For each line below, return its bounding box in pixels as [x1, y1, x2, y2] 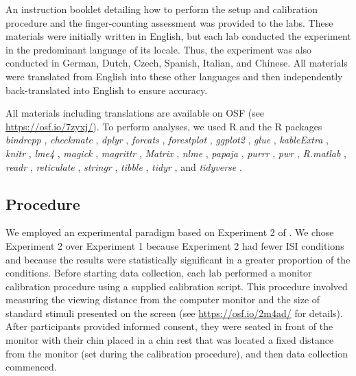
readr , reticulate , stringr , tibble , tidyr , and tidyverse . [5, 159, 242, 174]
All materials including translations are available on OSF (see [5, 106, 265, 120]
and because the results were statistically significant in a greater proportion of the [5, 252, 351, 266]
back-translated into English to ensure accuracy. [5, 82, 208, 97]
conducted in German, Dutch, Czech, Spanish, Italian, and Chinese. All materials [5, 56, 348, 70]
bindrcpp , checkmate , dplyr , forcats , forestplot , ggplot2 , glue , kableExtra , [5, 132, 329, 147]
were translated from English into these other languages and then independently [5, 69, 343, 83]
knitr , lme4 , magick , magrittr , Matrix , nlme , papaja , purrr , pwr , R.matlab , [5, 145, 346, 160]
